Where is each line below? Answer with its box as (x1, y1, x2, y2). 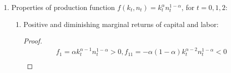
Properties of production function (11, 2, 115, 12)
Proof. (23, 35, 42, 46)
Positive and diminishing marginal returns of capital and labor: (23, 18, 219, 29)
